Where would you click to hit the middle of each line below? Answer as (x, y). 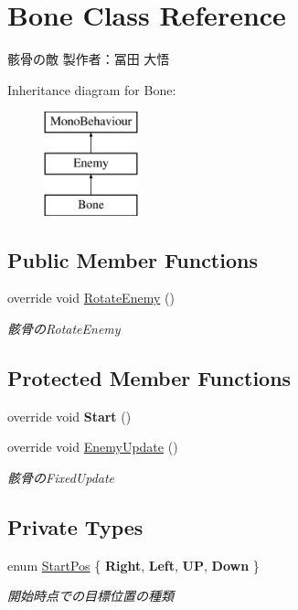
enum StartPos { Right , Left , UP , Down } (133, 565)
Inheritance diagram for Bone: (92, 89)
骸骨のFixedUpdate (61, 478)
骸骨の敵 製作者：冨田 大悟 (89, 59)
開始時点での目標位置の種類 (90, 596)
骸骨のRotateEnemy (64, 329)
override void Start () (69, 416)
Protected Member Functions (149, 378)
